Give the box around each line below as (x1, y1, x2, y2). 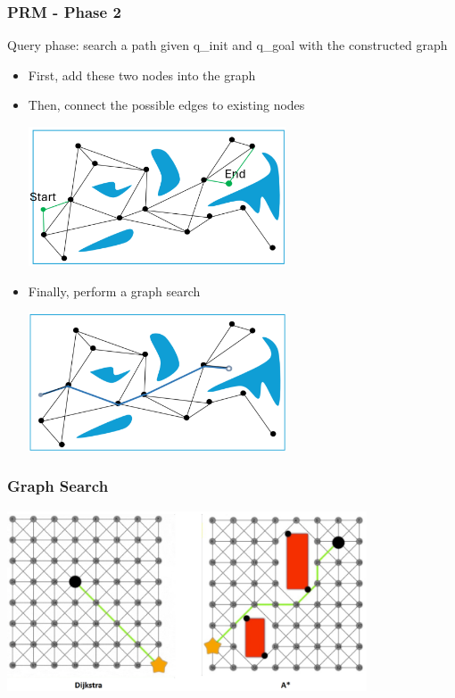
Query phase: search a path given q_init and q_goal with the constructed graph (7, 36, 448, 54)
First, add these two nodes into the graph (28, 65, 256, 84)
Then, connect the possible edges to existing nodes (28, 96, 305, 114)
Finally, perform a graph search (28, 281, 201, 300)
